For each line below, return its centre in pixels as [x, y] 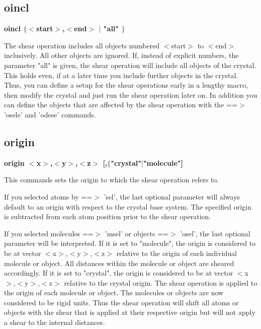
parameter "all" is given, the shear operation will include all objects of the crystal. [130, 65]
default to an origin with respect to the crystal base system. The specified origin [128, 206]
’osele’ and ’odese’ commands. [50, 114]
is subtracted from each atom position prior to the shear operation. [108, 216]
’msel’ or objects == [137, 233]
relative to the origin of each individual [177, 253]
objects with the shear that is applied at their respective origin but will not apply [130, 312]
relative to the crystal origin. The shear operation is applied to [161, 282]
